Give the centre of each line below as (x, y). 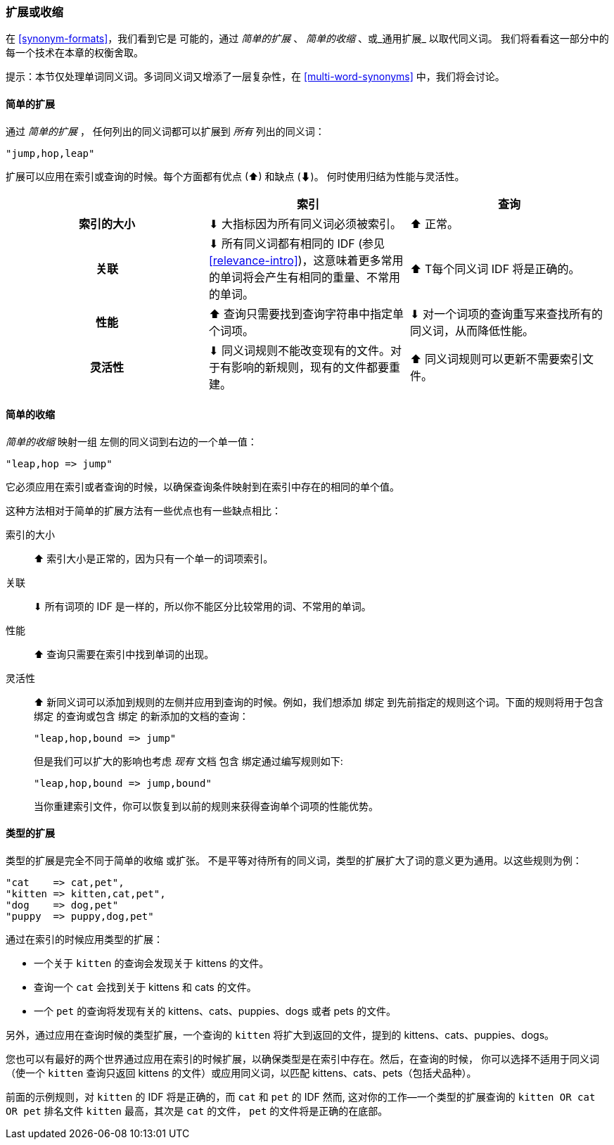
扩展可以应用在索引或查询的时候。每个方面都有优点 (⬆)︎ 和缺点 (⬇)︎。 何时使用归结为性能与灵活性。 (235, 176)
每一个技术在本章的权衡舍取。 (75, 53)
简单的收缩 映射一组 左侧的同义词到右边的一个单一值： (132, 441)
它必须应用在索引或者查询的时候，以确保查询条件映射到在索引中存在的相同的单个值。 (203, 486)
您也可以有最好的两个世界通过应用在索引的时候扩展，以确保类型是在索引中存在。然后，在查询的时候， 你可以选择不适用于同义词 (302, 1059)
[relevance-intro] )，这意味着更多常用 (306, 260)
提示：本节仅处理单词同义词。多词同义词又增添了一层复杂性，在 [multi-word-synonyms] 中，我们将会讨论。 (255, 77)
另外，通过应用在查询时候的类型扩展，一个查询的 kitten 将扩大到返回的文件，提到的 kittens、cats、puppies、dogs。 (280, 1035)
